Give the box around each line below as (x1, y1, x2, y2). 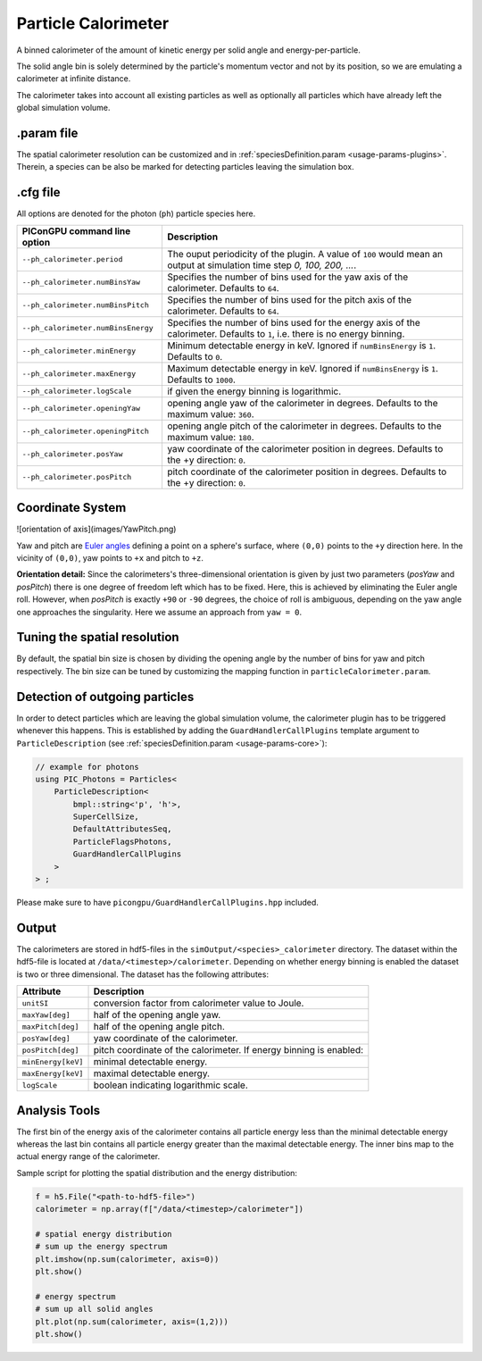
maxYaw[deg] (21, 1010, 71, 1020)
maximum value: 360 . (166, 407, 254, 420)
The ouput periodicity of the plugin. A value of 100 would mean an (166, 247, 444, 260)
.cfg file (16, 185, 61, 200)
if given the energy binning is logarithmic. (166, 385, 342, 397)
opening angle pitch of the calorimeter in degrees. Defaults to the (166, 420, 442, 432)
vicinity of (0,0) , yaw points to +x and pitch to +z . (16, 553, 204, 563)
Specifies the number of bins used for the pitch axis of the (166, 293, 412, 305)
